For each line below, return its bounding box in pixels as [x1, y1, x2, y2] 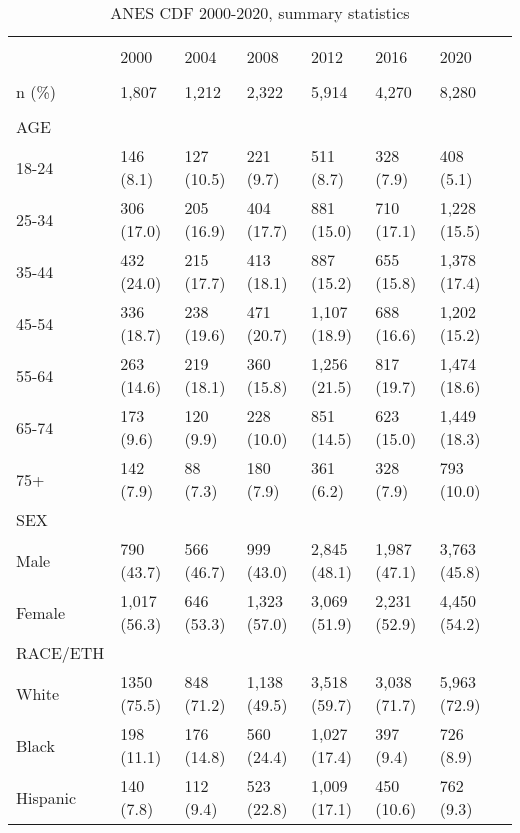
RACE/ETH [16, 641, 105, 664]
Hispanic [16, 785, 77, 809]
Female [16, 600, 66, 624]
